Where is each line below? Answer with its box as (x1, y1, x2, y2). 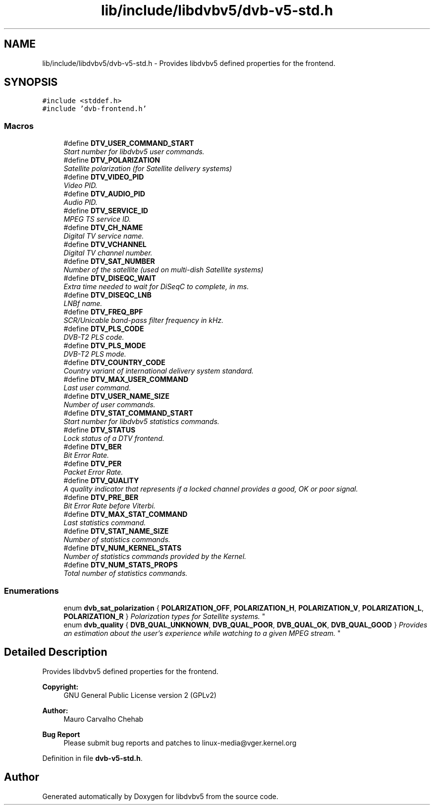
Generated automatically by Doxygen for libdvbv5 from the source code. (42, 792, 278, 801)
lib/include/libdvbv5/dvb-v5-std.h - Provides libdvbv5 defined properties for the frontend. (42, 59, 335, 67)
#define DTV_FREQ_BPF (63, 308, 143, 316)
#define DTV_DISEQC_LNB (63, 291, 152, 300)
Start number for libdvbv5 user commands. (63, 147, 205, 156)
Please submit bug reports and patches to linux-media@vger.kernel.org (63, 738, 297, 747)
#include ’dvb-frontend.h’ (42, 105, 147, 113)
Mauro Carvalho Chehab (63, 714, 144, 723)
